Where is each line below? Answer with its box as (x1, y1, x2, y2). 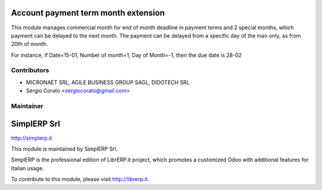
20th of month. (11, 41, 48, 48)
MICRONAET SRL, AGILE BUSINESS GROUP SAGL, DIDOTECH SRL (26, 78, 190, 86)
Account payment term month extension (11, 8, 165, 18)
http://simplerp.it (11, 134, 52, 142)
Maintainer (11, 102, 44, 110)
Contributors (11, 66, 49, 75)
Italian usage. (11, 164, 44, 171)
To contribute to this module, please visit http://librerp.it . (11, 176, 150, 183)
